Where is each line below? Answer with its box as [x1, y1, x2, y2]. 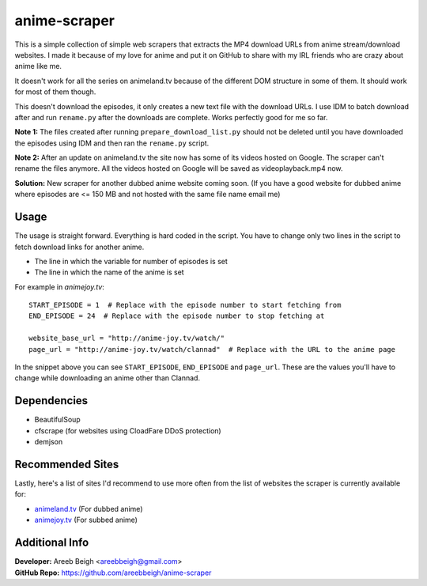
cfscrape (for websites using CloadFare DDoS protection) [34, 425, 221, 435]
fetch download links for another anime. [14, 242, 145, 251]
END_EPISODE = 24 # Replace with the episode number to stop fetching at [28, 312, 325, 320]
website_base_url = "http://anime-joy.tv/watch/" [28, 334, 225, 343]
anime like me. [14, 62, 62, 71]
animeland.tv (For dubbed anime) [34, 504, 143, 513]
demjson [34, 437, 63, 447]
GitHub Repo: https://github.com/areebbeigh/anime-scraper [14, 568, 212, 577]
